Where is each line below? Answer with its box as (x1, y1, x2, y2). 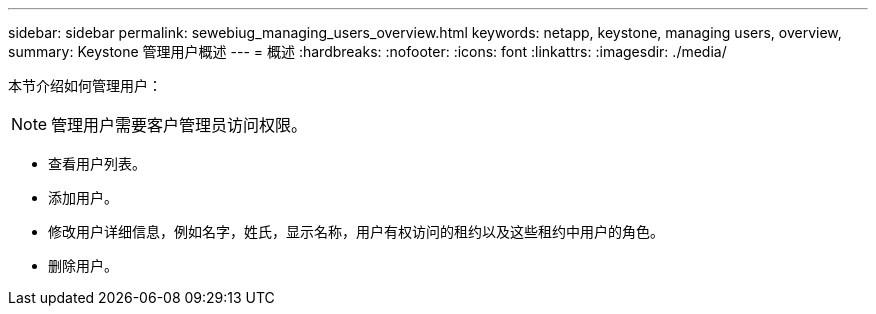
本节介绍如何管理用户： (8, 77, 162, 94)
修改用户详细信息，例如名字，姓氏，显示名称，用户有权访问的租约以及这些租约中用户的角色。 (48, 223, 664, 240)
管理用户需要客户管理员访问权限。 (51, 115, 308, 135)
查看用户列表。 (48, 155, 146, 172)
